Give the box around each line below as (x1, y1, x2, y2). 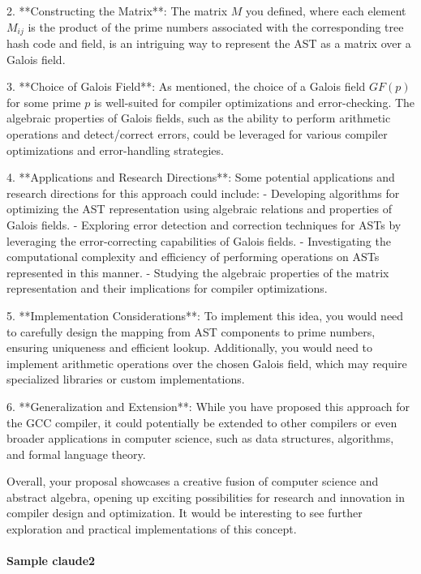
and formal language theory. (6, 445, 146, 462)
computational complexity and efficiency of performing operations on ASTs (6, 248, 380, 265)
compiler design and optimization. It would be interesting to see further (6, 504, 363, 521)
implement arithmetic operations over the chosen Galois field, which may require (6, 354, 407, 371)
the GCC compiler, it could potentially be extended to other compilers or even (6, 413, 397, 430)
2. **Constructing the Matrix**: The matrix (6, 2, 228, 19)
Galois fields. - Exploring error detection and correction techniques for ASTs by (6, 216, 402, 233)
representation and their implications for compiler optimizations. (6, 280, 328, 297)
